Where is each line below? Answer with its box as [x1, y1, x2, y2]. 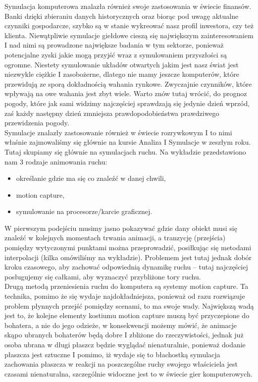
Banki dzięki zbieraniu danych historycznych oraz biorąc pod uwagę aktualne [4, 10, 239, 21]
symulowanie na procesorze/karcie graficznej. [16, 206, 153, 217]
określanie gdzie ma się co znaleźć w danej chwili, [16, 173, 166, 183]
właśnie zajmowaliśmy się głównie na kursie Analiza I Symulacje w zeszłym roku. [4, 137, 251, 147]
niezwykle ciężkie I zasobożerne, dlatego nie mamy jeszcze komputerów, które [4, 69, 239, 79]
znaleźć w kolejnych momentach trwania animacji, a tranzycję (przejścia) [4, 232, 226, 243]
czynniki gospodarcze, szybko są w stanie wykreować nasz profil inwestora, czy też [4, 20, 254, 31]
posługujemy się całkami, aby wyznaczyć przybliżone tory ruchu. [4, 271, 201, 281]
